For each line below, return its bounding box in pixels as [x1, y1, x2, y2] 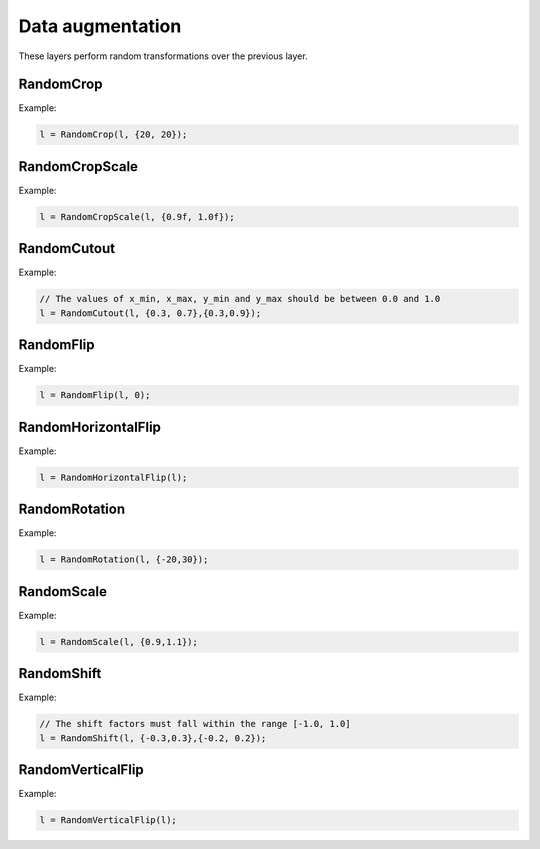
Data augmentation [18, 15, 182, 37]
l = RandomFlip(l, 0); [39, 390, 151, 401]
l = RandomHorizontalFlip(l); [39, 471, 188, 483]
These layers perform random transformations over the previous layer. [18, 50, 309, 62]
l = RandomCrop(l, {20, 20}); [39, 129, 188, 140]
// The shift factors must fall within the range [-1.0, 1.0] [39, 718, 351, 730]
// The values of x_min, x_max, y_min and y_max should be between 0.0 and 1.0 [39, 293, 441, 305]
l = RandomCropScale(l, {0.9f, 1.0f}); [39, 211, 235, 222]
